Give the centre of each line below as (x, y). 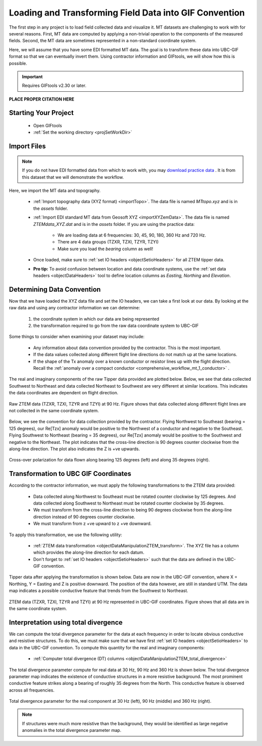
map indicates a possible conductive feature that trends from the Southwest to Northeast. (99, 591)
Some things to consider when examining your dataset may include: (77, 337)
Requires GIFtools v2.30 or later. (54, 85)
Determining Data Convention (55, 289)
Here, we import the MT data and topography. (55, 191)
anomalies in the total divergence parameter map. (72, 730)
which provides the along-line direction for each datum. (89, 552)
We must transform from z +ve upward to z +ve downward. (92, 524)
